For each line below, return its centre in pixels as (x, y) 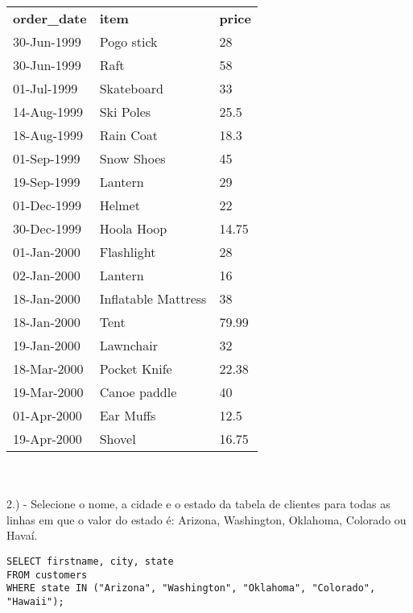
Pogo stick (128, 41)
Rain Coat (128, 135)
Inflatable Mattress (153, 298)
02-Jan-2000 (47, 275)
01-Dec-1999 (47, 205)
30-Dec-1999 (47, 228)
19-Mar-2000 (48, 392)
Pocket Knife (136, 369)
